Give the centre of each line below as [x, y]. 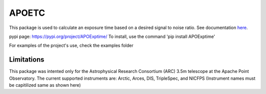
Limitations [27, 60]
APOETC [27, 13]
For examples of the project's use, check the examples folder [71, 46]
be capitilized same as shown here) [45, 85]
